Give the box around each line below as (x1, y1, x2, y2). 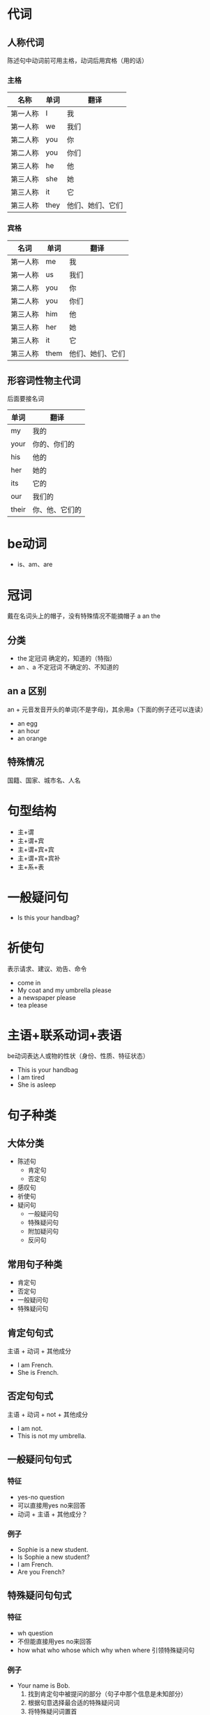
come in (17, 978, 41, 987)
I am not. (17, 1424, 43, 1432)
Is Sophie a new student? (17, 1553, 90, 1561)
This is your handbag (17, 1066, 79, 1074)
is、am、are (17, 560, 53, 569)
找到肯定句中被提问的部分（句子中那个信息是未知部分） (27, 1689, 187, 1698)
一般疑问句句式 (7, 1453, 72, 1466)
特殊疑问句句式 (7, 1590, 72, 1602)
